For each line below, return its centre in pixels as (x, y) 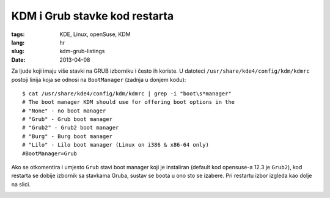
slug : (18, 51)
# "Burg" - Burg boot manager (68, 136)
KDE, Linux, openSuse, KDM (95, 34)
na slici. (21, 184)
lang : (18, 42)
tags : (18, 34)
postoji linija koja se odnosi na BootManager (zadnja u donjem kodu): (99, 79)
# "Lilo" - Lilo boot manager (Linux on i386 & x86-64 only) (116, 145)
